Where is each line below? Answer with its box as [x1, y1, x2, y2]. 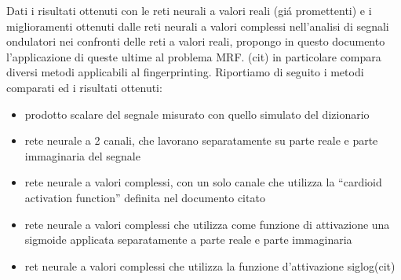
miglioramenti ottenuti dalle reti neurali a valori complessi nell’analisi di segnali [6, 17, 389, 34]
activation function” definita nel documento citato [24, 189, 265, 205]
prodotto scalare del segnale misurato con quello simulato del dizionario [24, 105, 370, 122]
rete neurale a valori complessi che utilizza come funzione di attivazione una [24, 216, 390, 232]
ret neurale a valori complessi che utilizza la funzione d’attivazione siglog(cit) [24, 257, 396, 274]
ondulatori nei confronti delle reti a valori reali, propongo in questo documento [6, 33, 385, 50]
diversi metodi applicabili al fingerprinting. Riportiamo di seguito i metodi [6, 64, 364, 80]
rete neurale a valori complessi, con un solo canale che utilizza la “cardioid [24, 174, 382, 190]
